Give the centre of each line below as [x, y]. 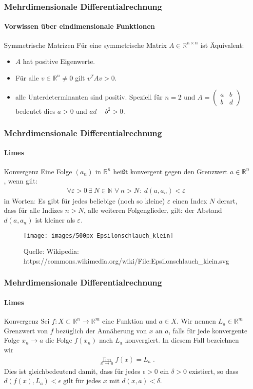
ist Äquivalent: [222, 45]
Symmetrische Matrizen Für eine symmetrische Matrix [85, 45]
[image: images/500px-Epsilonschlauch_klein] [98, 235]
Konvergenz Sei [27, 321]
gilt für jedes [82, 380]
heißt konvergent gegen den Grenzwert [170, 171]
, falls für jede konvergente [208, 330]
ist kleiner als [55, 220]
